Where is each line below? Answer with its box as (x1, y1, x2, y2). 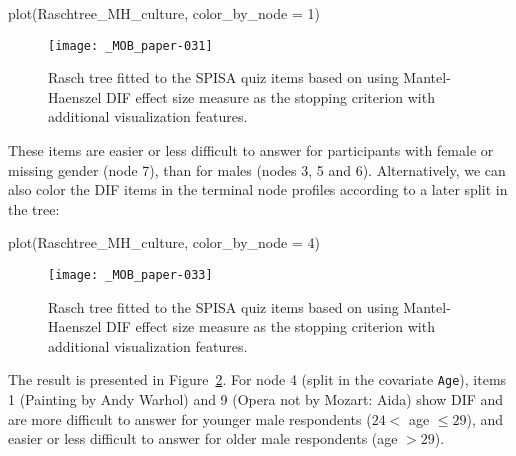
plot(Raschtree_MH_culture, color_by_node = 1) (8, 3, 320, 23)
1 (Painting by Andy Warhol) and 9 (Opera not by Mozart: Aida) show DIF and (8, 389, 504, 410)
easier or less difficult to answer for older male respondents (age (8, 428, 398, 449)
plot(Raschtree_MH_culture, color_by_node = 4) (8, 232, 320, 253)
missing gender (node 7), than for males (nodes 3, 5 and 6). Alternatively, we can (8, 159, 506, 180)
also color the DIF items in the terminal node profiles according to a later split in (8, 179, 508, 200)
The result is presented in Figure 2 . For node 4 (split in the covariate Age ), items (8, 369, 507, 390)
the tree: (8, 198, 60, 219)
